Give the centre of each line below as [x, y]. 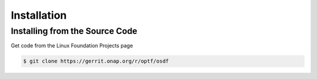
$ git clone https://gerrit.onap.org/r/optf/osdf [96, 61]
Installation [39, 15]
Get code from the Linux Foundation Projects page [72, 46]
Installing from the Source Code [74, 31]
